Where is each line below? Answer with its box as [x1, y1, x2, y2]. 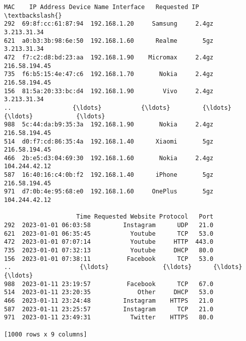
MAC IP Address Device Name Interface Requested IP [4, 4, 199, 11]
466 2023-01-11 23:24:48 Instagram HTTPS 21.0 [4, 297, 214, 304]
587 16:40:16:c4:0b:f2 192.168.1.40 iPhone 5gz [4, 171, 214, 179]
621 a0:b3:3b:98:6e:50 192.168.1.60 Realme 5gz [4, 37, 214, 44]
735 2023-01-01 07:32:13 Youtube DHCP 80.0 [4, 247, 214, 254]
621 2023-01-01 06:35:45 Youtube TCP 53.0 [4, 230, 214, 237]
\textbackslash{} [4, 12, 62, 19]
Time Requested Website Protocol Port [76, 213, 214, 221]
